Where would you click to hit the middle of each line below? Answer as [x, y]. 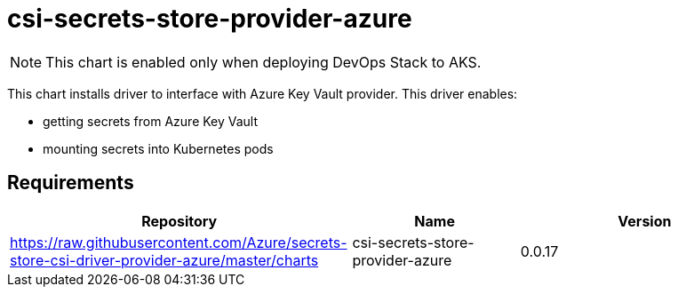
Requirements [71, 183]
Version [645, 221]
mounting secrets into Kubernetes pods [158, 148]
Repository [179, 221]
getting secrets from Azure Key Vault [151, 121]
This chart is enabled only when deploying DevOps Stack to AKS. [263, 62]
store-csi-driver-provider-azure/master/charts [164, 260]
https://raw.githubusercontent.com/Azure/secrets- [179, 242]
